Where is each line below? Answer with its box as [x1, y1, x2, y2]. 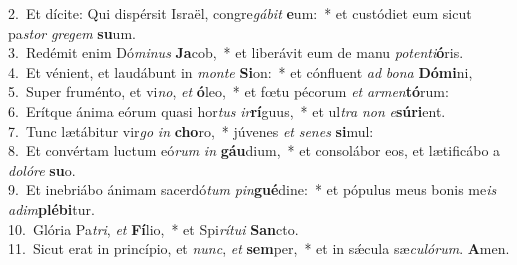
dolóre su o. [8, 159, 76, 180]
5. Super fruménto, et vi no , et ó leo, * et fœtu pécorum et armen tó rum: [8, 81, 449, 102]
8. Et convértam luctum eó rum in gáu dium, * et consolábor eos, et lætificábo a [8, 140, 501, 161]
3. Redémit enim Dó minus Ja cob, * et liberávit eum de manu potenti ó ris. [8, 42, 464, 63]
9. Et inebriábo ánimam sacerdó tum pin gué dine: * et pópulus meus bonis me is [8, 179, 497, 200]
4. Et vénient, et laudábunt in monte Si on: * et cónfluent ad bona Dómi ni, [8, 61, 473, 82]
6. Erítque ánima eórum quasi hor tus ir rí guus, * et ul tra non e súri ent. [8, 100, 446, 121]
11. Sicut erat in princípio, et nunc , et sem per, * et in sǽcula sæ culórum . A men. [8, 238, 510, 259]
